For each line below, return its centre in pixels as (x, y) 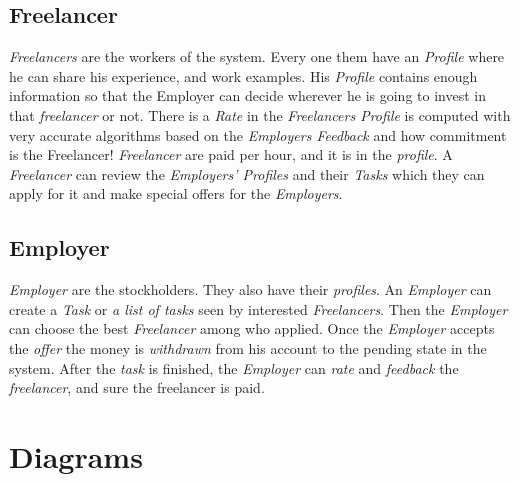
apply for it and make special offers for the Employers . (176, 193)
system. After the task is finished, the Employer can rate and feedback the (234, 367)
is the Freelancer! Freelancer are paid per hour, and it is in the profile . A (231, 154)
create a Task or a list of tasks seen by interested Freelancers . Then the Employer (258, 308)
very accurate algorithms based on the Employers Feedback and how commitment (258, 134)
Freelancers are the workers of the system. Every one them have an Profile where (257, 56)
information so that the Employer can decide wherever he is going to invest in (247, 95)
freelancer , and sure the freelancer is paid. (137, 387)
